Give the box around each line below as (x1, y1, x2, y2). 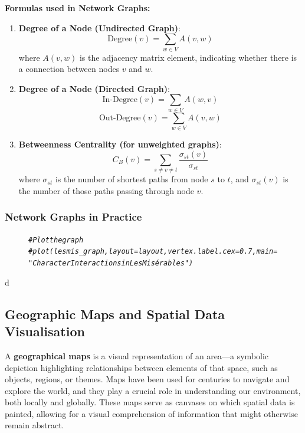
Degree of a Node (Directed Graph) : (18, 82, 170, 94)
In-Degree (102, 96, 137, 104)
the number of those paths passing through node (18, 184, 194, 196)
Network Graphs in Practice (5, 209, 142, 224)
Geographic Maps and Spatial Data (5, 304, 225, 323)
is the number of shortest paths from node (55, 173, 208, 185)
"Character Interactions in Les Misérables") (28, 259, 194, 268)
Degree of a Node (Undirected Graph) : (18, 21, 181, 34)
